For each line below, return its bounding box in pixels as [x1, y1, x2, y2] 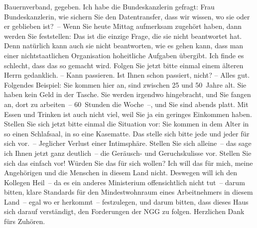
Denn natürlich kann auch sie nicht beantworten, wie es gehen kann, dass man [4, 40, 244, 51]
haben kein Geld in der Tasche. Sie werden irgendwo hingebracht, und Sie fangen [4, 89, 251, 100]
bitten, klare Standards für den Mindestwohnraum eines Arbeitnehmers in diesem [4, 187, 253, 197]
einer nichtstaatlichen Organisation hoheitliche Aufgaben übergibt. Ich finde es [4, 50, 244, 60]
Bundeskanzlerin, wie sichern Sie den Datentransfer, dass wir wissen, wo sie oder [4, 11, 250, 21]
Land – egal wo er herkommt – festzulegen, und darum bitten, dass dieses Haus [4, 196, 249, 207]
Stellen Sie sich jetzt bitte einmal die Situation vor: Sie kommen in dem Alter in [4, 118, 249, 129]
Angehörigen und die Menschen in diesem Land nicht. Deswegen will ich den [4, 167, 238, 178]
